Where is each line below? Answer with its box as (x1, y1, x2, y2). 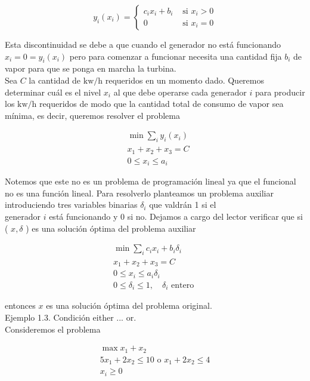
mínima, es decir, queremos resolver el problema (5, 109, 180, 121)
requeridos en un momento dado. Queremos (105, 73, 264, 86)
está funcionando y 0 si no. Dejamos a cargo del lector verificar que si (49, 210, 303, 222)
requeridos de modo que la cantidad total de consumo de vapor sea (39, 97, 284, 110)
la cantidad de (29, 73, 81, 86)
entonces (5, 299, 36, 312)
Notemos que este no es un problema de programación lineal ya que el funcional (5, 175, 296, 188)
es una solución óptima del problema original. (46, 299, 212, 312)
